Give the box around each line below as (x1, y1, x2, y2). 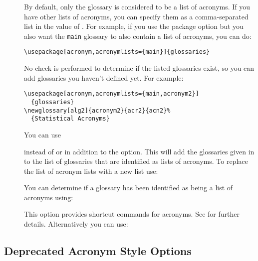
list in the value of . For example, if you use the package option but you (24, 21, 244, 31)
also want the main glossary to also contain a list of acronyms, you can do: (24, 30, 252, 41)
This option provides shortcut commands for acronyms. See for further (24, 209, 240, 219)
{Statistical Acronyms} (31, 115, 110, 123)
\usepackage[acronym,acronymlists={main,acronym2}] (24, 90, 199, 98)
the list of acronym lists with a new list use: (24, 165, 158, 176)
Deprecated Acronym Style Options (4, 243, 192, 259)
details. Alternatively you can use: (24, 219, 128, 229)
